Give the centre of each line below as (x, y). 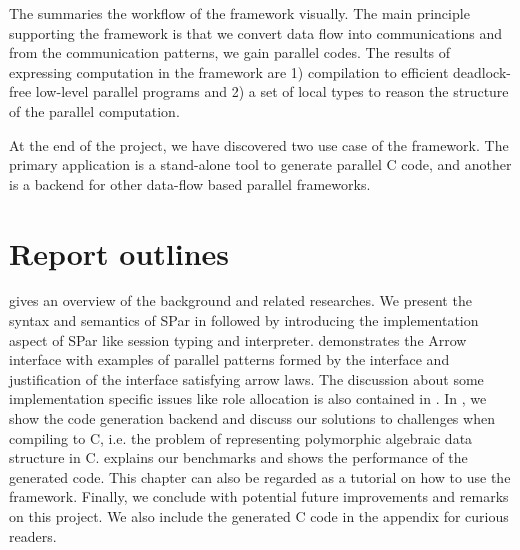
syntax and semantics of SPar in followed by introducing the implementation (244, 320)
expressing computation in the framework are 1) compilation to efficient (229, 71)
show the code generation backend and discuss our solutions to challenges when (252, 418)
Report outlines (119, 252)
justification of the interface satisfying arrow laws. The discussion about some (246, 378)
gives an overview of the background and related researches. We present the (240, 300)
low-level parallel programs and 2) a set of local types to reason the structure (272, 91)
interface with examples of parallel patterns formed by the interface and (229, 359)
